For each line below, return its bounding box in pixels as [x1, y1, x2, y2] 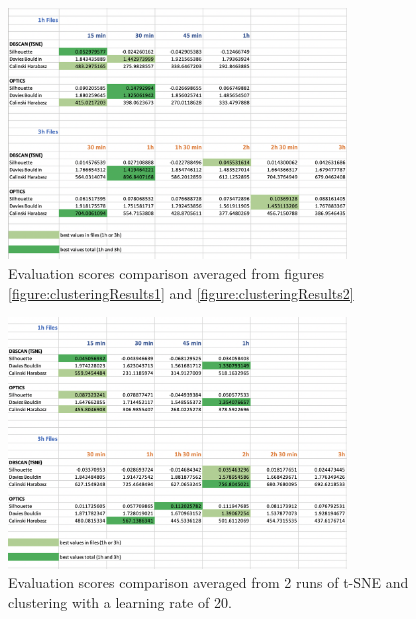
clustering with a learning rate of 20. [8, 591, 232, 612]
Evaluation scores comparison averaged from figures [8, 263, 325, 283]
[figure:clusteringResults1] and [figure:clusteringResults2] [8, 282, 354, 303]
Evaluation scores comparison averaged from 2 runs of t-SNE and [8, 572, 409, 593]
